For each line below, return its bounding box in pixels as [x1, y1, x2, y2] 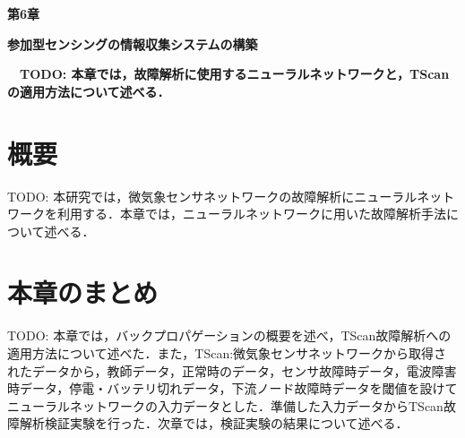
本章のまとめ [7, 274, 159, 311]
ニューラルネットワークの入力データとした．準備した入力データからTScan [7, 396, 443, 415]
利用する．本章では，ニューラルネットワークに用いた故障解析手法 [56, 204, 446, 223]
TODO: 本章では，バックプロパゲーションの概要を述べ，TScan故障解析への [7, 326, 452, 345]
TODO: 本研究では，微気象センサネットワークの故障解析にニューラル [7, 186, 418, 205]
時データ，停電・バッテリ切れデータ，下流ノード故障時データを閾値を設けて [7, 379, 458, 398]
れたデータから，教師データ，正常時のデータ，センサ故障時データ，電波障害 [7, 361, 457, 380]
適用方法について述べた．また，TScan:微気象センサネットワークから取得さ [7, 344, 447, 362]
